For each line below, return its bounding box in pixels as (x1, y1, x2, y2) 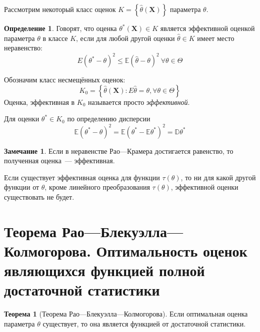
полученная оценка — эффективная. (4, 155, 115, 166)
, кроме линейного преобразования (44, 182, 150, 192)
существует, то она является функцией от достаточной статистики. (42, 318, 246, 329)
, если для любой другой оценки (76, 32, 175, 43)
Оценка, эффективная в (4, 96, 75, 107)
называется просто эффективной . (88, 96, 190, 107)
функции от (4, 182, 39, 192)
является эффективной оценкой (160, 23, 255, 33)
